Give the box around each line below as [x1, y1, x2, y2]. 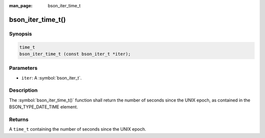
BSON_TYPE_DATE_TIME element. [9, 104, 78, 110]
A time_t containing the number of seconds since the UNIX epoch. [9, 126, 147, 132]
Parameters [9, 65, 38, 72]
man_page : [9, 3, 33, 8]
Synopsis [9, 30, 32, 37]
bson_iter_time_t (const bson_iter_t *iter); [19, 51, 131, 57]
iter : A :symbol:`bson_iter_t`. [21, 75, 82, 80]
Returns [9, 116, 29, 123]
